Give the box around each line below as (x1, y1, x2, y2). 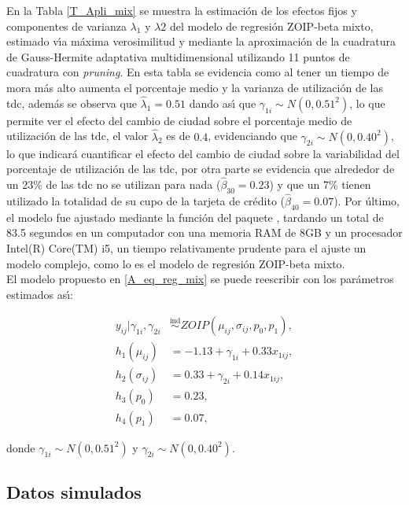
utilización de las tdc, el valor (6, 127, 149, 144)
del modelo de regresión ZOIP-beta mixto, (170, 17, 374, 34)
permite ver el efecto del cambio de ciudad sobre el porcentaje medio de (6, 112, 352, 128)
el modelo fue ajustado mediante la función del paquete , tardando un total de (6, 208, 384, 225)
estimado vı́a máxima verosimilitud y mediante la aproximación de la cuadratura (6, 33, 396, 50)
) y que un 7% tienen (269, 176, 371, 192)
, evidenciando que (208, 127, 297, 144)
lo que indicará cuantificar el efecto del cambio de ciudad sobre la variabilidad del (6, 145, 400, 161)
